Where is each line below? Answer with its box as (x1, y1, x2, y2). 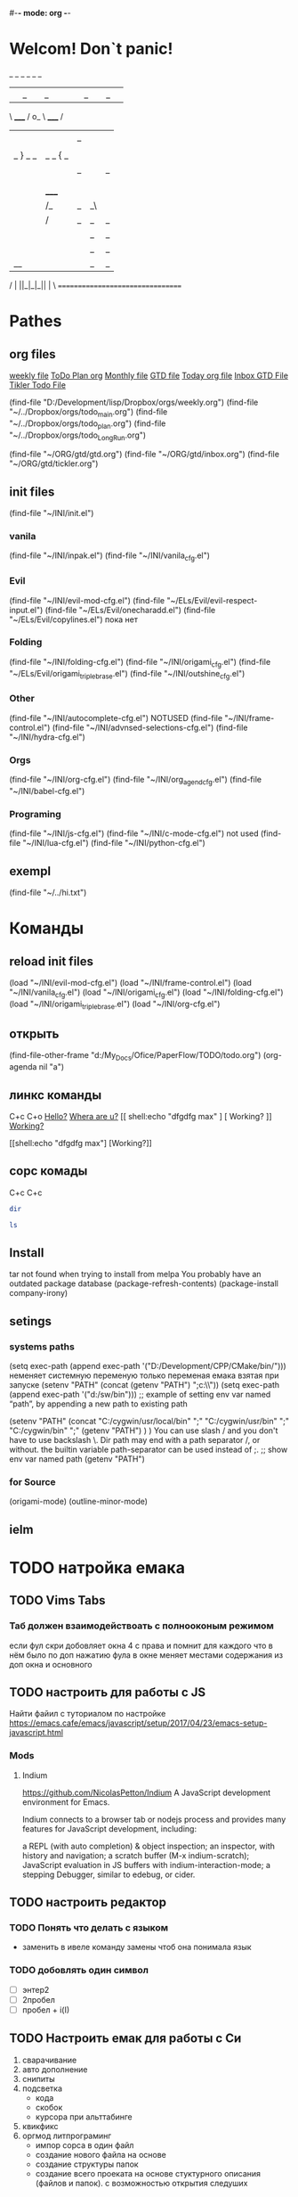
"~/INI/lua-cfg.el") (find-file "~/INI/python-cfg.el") (22, 838, 206, 848)
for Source (9, 1475, 56, 1488)
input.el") (9, 604, 44, 615)
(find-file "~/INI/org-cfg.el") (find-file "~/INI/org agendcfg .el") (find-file (9, 775, 262, 787)
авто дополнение (21, 2063, 88, 2075)
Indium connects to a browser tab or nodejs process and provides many (21, 1814, 286, 1824)
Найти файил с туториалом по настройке (9, 1709, 166, 1719)
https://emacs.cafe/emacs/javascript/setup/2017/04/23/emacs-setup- (9, 1717, 268, 1728)
